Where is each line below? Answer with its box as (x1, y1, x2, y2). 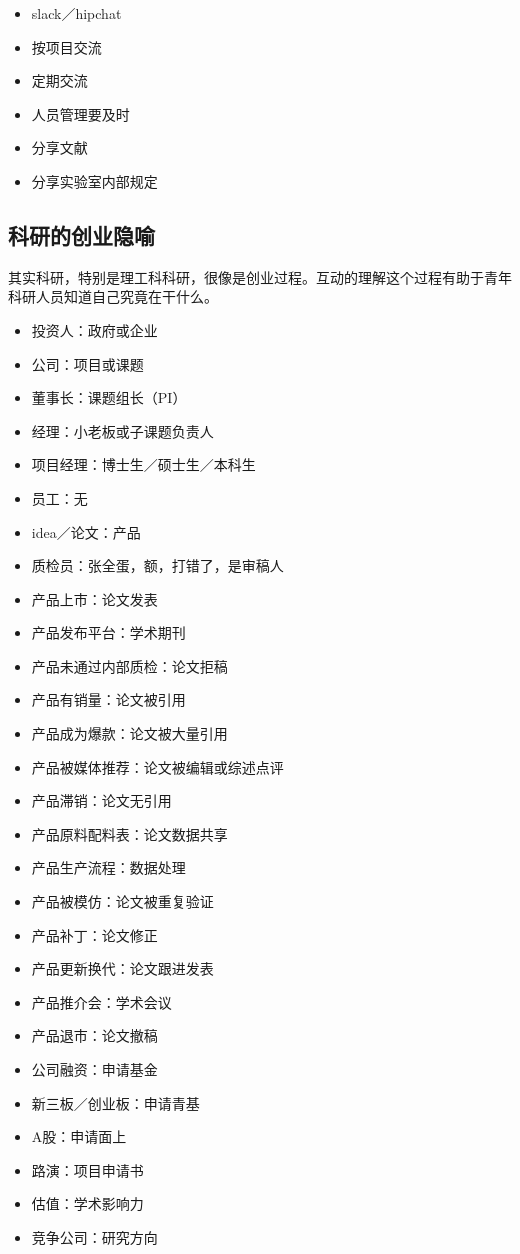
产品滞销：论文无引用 (31, 790, 172, 811)
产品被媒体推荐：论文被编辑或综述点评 (31, 756, 284, 777)
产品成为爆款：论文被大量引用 (31, 723, 228, 744)
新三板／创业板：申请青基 (31, 1092, 200, 1113)
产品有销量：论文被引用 (31, 689, 186, 710)
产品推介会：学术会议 (31, 991, 172, 1012)
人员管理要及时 (31, 103, 130, 124)
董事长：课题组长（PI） (31, 387, 187, 408)
